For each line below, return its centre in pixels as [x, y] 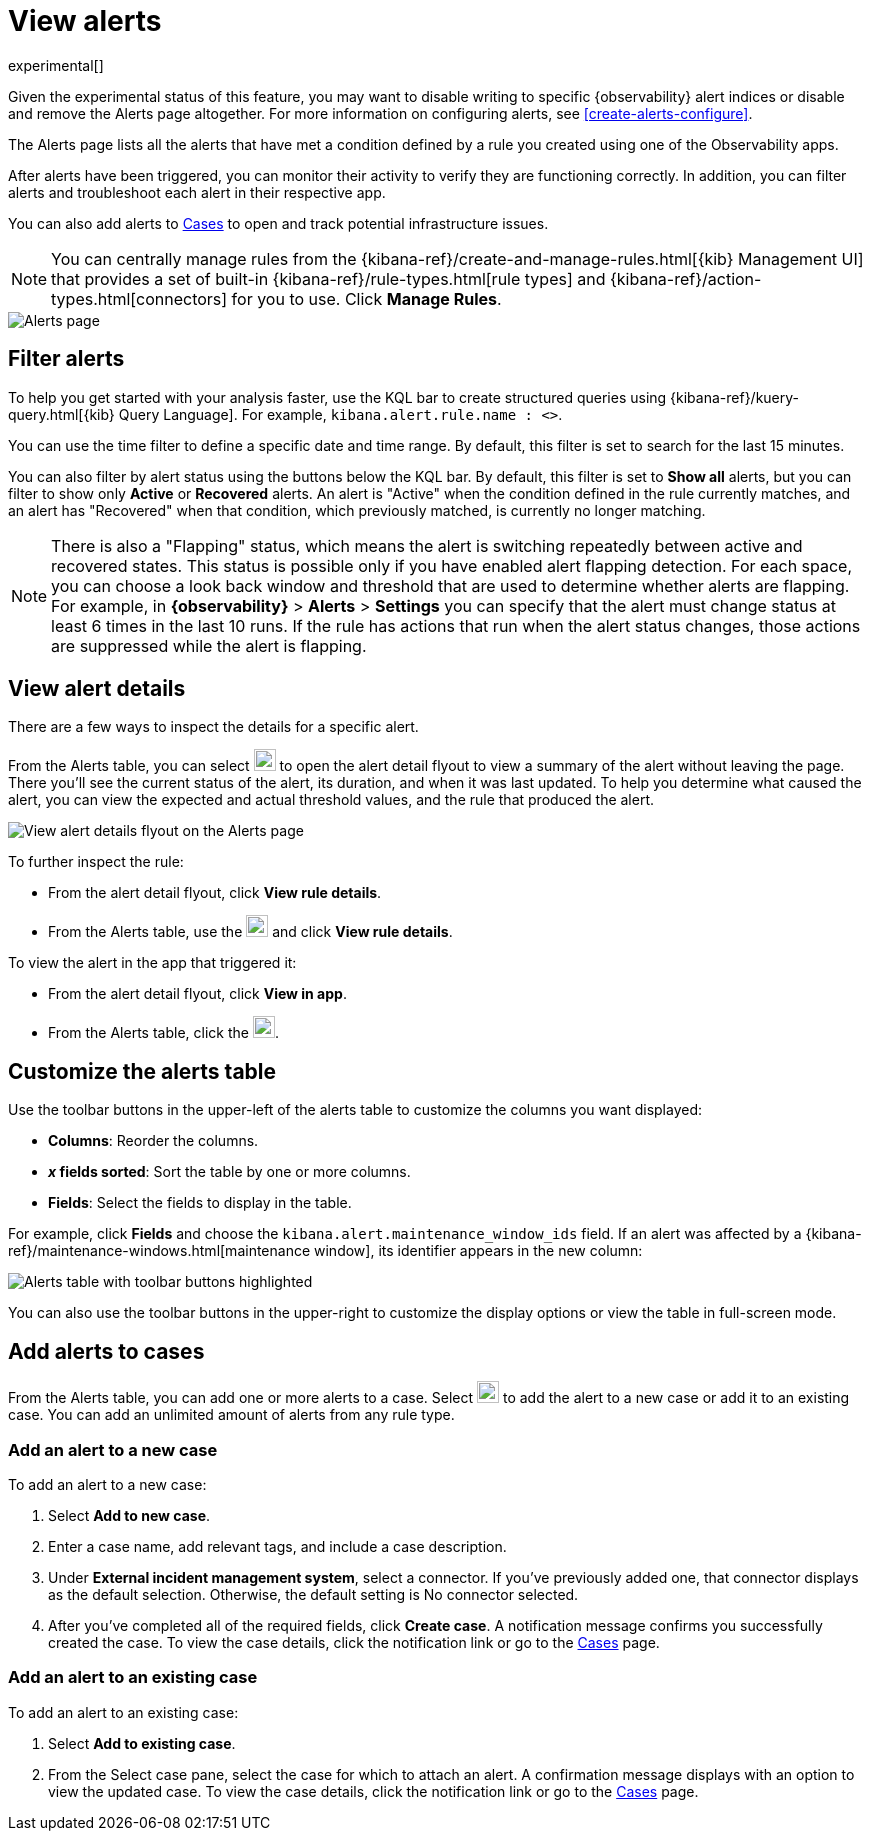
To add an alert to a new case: [107, 1484]
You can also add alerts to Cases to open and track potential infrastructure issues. [278, 223]
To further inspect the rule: [96, 862]
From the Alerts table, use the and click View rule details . [250, 932]
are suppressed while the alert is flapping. [209, 645]
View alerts [85, 21]
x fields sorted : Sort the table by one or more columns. [229, 1172]
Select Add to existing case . [142, 1743]
